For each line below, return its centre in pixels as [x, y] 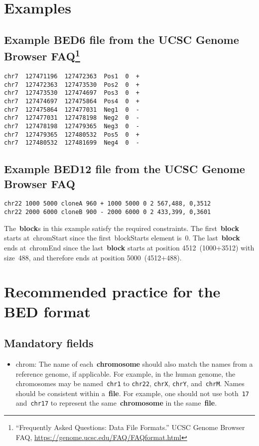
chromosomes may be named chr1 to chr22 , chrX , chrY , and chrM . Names [130, 383]
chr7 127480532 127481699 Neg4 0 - [72, 143]
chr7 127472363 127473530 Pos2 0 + [72, 85]
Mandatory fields [49, 343]
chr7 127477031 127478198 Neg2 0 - [72, 118]
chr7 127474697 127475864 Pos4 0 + [72, 101]
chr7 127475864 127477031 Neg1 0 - [72, 110]
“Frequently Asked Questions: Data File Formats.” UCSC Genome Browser [130, 427]
